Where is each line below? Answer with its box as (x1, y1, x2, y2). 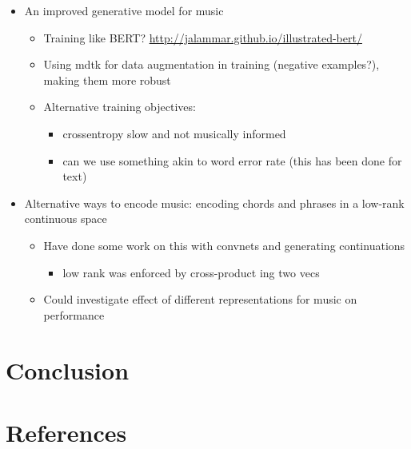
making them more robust (43, 71, 171, 88)
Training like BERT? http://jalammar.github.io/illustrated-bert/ (43, 29, 362, 46)
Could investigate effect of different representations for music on (43, 291, 357, 308)
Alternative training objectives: (43, 98, 196, 115)
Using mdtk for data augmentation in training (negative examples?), (43, 56, 380, 73)
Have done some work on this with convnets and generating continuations (43, 236, 405, 253)
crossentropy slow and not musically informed (62, 125, 286, 141)
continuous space (24, 210, 107, 227)
